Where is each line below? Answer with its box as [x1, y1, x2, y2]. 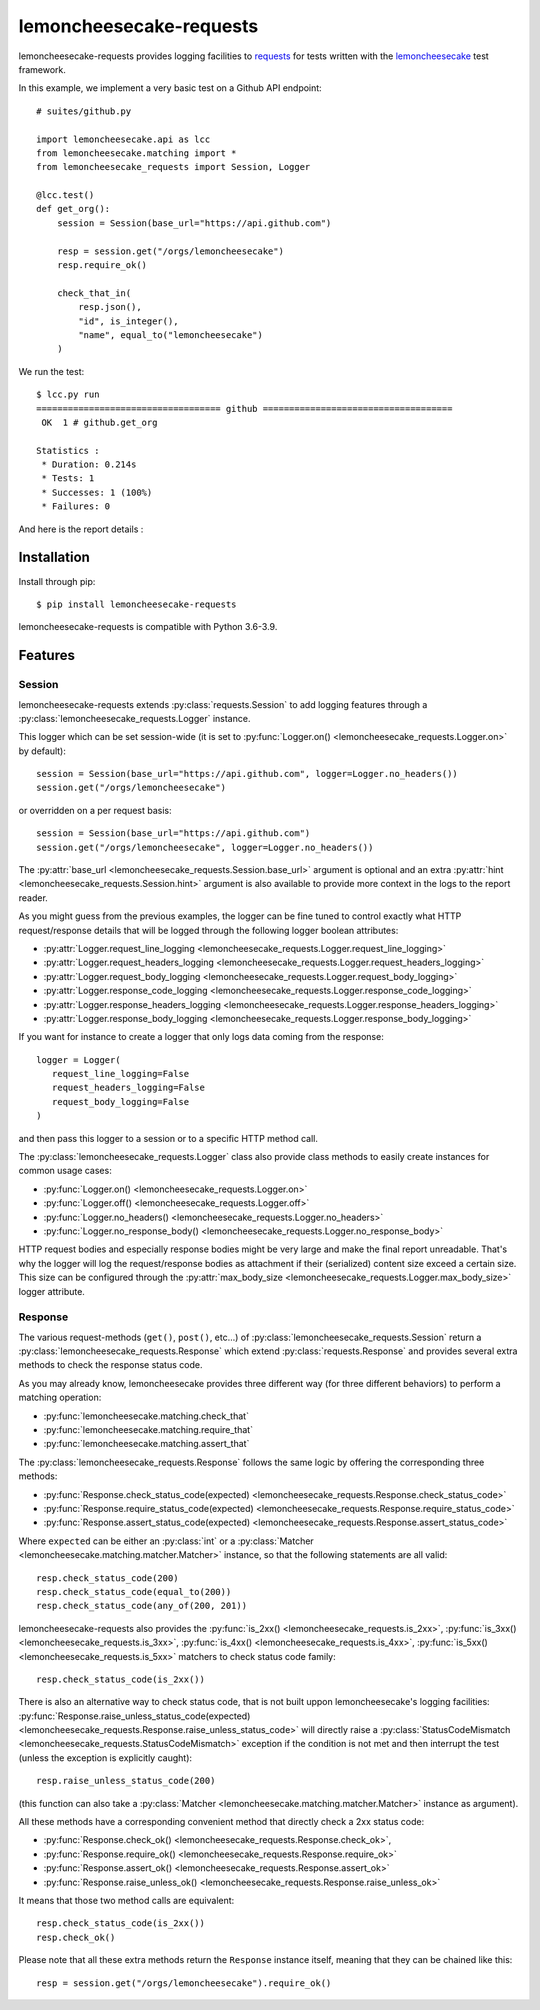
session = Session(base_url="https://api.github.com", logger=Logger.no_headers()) [36, 768, 459, 780]
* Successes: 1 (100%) [41, 486, 153, 498]
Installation [18, 549, 90, 566]
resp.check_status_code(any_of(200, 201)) [36, 1600, 248, 1612]
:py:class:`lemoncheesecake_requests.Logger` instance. [18, 712, 251, 724]
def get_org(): [36, 203, 111, 215]
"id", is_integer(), [78, 315, 179, 327]
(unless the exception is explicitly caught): [18, 1751, 193, 1764]
